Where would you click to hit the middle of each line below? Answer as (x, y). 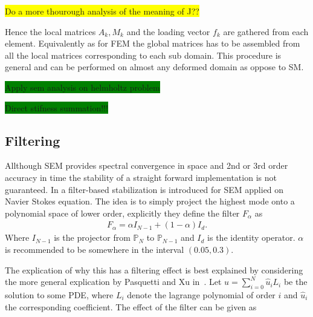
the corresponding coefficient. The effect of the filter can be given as (131, 306)
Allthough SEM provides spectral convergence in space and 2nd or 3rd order (147, 165)
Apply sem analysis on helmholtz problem (82, 87)
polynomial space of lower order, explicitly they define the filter (122, 213)
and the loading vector (168, 31)
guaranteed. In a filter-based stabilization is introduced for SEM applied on (144, 189)
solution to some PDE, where (59, 294)
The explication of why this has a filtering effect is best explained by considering (154, 270)
